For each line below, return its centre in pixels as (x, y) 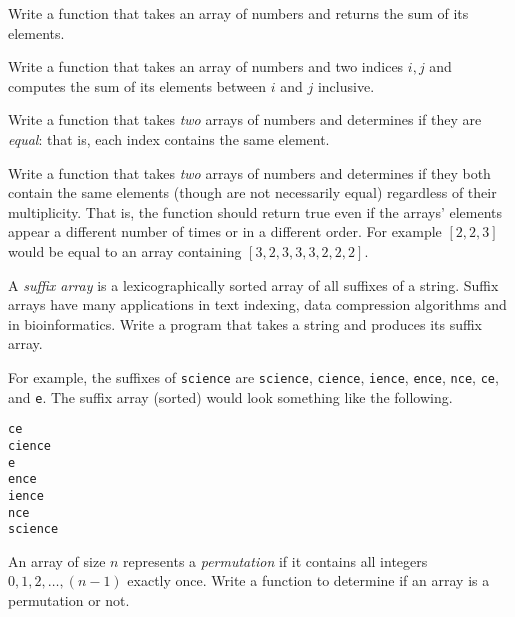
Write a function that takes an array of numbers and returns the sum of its (238, 13)
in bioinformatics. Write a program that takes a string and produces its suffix (245, 323)
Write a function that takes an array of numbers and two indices (206, 66)
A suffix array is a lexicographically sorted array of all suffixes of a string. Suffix (253, 284)
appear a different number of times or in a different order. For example (225, 231)
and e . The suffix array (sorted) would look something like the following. (230, 396)
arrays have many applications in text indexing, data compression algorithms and (257, 304)
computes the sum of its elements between (137, 85)
